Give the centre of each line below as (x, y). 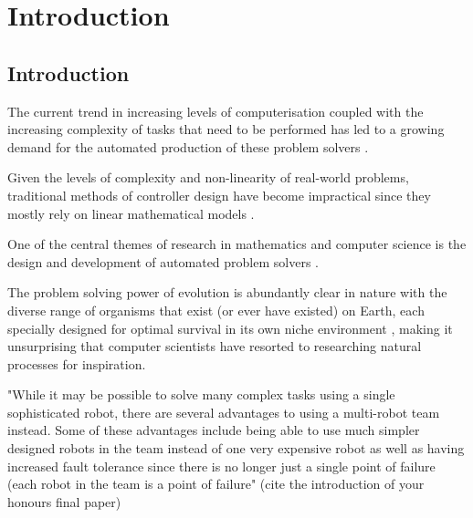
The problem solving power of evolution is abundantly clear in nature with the (227, 292)
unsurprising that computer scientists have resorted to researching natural (215, 346)
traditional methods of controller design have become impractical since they (219, 195)
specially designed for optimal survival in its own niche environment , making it (230, 328)
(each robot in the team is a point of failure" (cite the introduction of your (216, 484)
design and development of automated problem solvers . (163, 261)
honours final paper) (64, 501)
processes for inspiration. (77, 363)
